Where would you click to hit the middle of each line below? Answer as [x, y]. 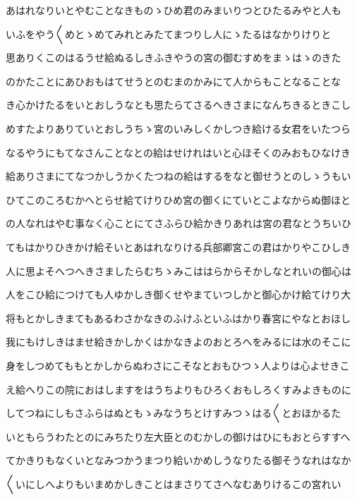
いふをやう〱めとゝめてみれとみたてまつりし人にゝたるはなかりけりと [169, 33]
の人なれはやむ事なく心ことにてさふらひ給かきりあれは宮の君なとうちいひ [178, 223]
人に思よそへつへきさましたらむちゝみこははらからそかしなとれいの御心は [178, 270]
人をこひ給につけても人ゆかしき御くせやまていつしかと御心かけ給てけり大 [178, 294]
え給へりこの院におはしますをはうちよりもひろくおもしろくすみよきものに [178, 389]
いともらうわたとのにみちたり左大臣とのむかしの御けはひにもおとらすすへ [178, 436]
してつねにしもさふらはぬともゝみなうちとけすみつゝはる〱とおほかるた [174, 413]
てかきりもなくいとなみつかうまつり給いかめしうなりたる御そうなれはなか [178, 460]
